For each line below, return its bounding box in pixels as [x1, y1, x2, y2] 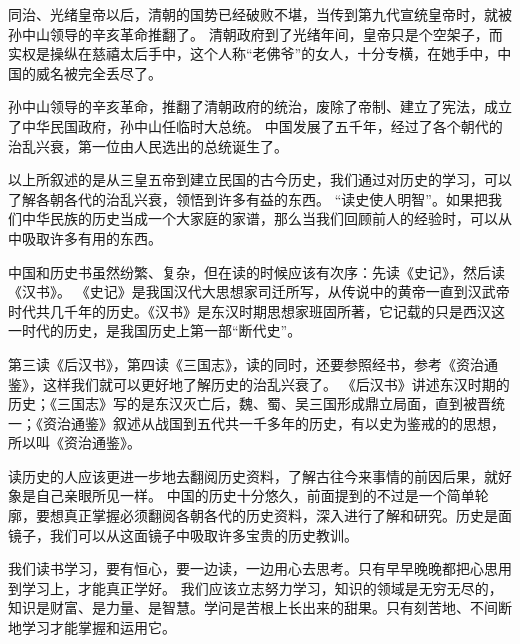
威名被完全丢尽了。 [35, 62, 162, 83]
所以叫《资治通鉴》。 [8, 432, 141, 453]
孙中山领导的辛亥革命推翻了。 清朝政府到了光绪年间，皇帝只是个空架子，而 [8, 23, 503, 44]
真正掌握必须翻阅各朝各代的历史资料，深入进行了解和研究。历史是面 [63, 505, 512, 526]
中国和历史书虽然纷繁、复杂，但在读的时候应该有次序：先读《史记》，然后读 [8, 261, 505, 282]
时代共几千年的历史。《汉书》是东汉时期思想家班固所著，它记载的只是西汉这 [8, 300, 505, 321]
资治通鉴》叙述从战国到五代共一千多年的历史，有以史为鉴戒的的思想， [42, 412, 505, 433]
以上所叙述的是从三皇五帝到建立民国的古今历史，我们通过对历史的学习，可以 [8, 169, 512, 190]
